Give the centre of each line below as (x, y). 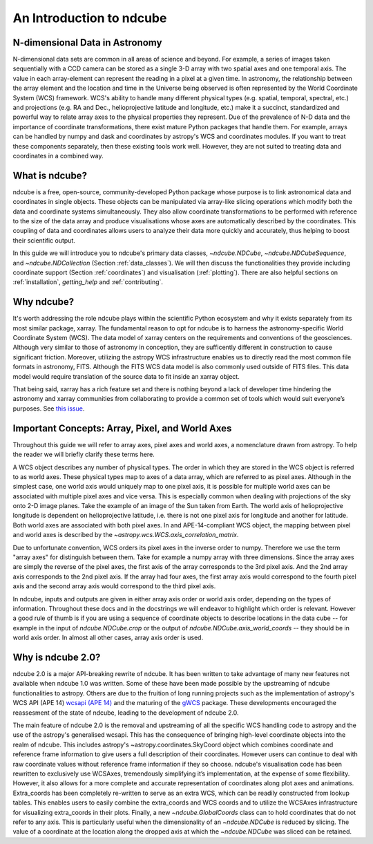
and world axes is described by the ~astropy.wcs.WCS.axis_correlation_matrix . (126, 535)
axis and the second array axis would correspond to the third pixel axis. (114, 586)
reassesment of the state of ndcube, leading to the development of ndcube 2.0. (126, 713)
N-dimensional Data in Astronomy (87, 43)
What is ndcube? (50, 175)
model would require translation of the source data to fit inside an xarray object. (126, 376)
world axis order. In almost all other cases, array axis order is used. (108, 638)
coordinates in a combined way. (58, 156)
